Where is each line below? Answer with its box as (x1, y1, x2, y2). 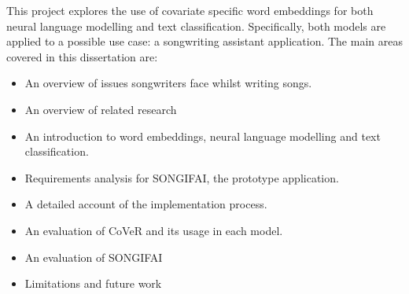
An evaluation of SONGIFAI (24, 248, 163, 265)
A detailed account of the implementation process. (24, 196, 267, 212)
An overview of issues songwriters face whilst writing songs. (24, 75, 312, 91)
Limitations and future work (24, 275, 162, 292)
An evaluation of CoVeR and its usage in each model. (24, 222, 283, 238)
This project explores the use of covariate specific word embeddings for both (6, 2, 374, 18)
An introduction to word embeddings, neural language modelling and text (24, 127, 381, 144)
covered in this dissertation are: (6, 48, 158, 64)
